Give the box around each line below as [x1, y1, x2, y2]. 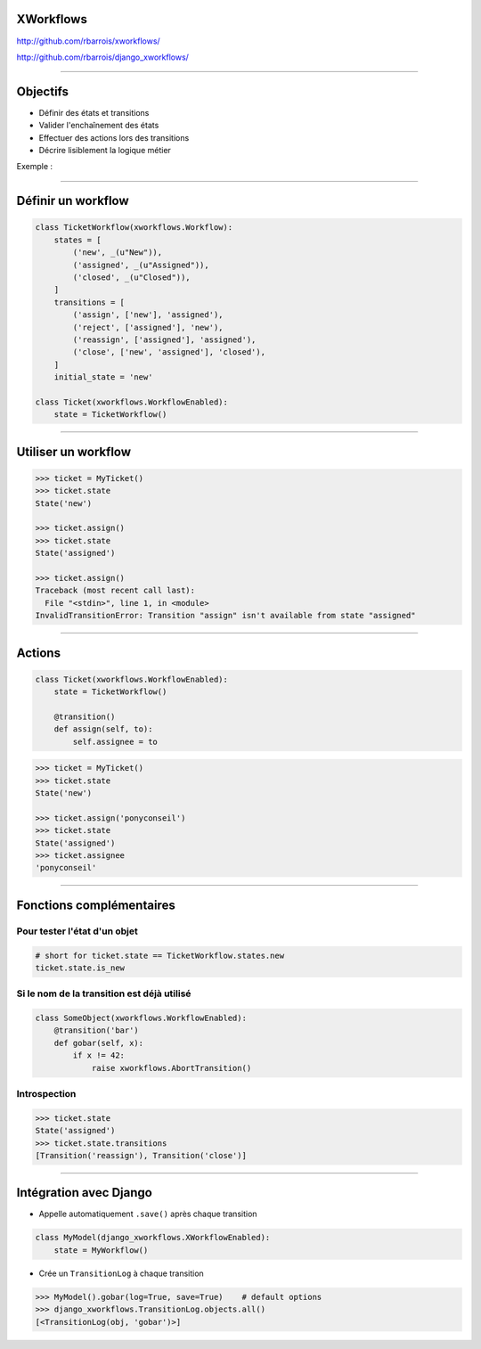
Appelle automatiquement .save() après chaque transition [38, 1208, 257, 1220]
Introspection [16, 1087, 77, 1100]
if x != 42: [72, 1051, 125, 1060]
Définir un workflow [16, 193, 129, 208]
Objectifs [16, 84, 69, 99]
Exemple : [16, 161, 53, 172]
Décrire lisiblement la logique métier [38, 144, 171, 155]
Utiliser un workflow [16, 444, 132, 459]
